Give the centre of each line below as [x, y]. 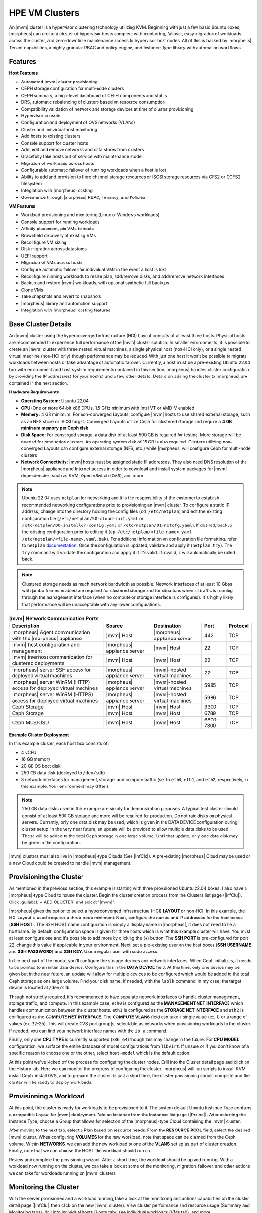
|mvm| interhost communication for [52, 657]
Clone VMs [32, 290]
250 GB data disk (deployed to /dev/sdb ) [63, 773]
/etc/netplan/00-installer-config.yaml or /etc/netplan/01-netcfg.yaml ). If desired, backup [127, 525]
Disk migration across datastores [54, 249]
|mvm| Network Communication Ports [54, 619]
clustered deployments [38, 663]
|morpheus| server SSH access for [51, 670]
